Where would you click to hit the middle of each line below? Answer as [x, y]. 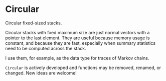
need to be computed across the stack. [46, 48]
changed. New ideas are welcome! [41, 73]
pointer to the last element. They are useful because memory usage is [77, 38]
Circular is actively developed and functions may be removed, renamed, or [83, 68]
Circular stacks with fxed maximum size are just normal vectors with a [77, 32]
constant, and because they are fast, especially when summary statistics [80, 43]
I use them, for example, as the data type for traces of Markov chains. [77, 58]
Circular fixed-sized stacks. [34, 23]
